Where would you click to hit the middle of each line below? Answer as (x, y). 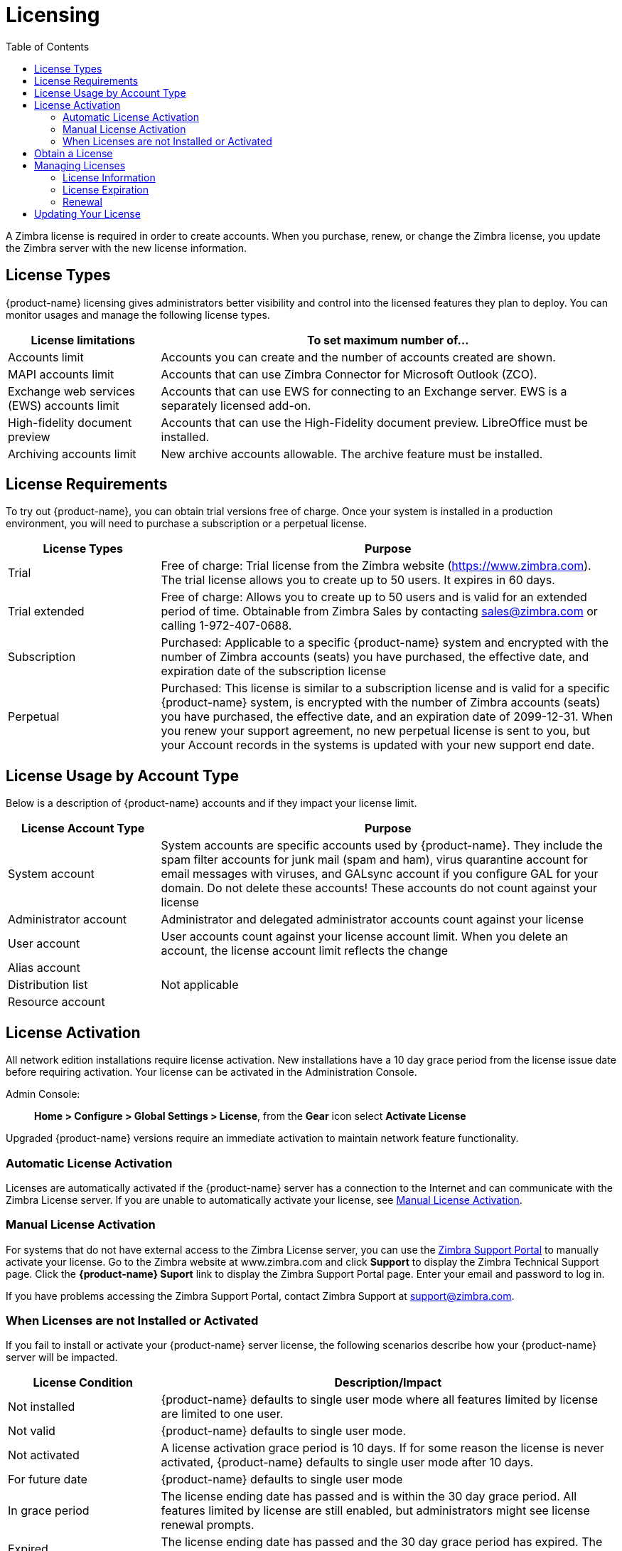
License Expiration (106, 189)
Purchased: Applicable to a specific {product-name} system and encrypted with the (385, 643)
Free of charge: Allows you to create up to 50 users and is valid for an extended (374, 597)
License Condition (83, 1383)
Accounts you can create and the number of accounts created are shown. (358, 357)
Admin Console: (43, 1094)
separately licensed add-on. (236, 405)
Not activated (44, 1455)
